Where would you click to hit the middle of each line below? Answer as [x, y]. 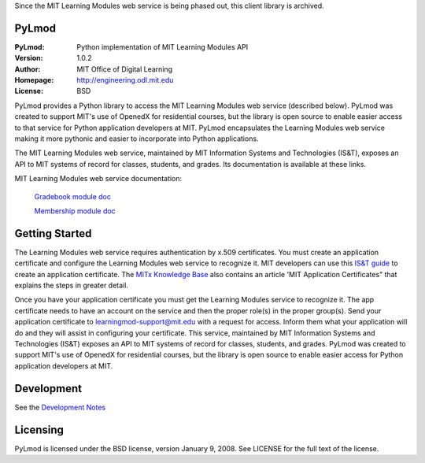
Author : [28, 69]
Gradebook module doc [73, 196]
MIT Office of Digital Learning [125, 69]
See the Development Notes [60, 407]
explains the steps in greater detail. [72, 285]
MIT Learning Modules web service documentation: [98, 179]
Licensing [39, 430]
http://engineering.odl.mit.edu [125, 80]
